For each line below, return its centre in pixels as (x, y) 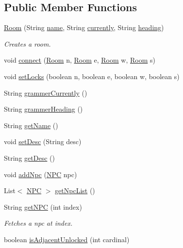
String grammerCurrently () (46, 92)
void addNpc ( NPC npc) (41, 174)
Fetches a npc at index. (38, 223)
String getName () (31, 125)
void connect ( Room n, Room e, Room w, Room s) (80, 60)
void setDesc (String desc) (43, 141)
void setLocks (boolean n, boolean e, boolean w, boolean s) (92, 76)
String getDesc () (29, 157)
